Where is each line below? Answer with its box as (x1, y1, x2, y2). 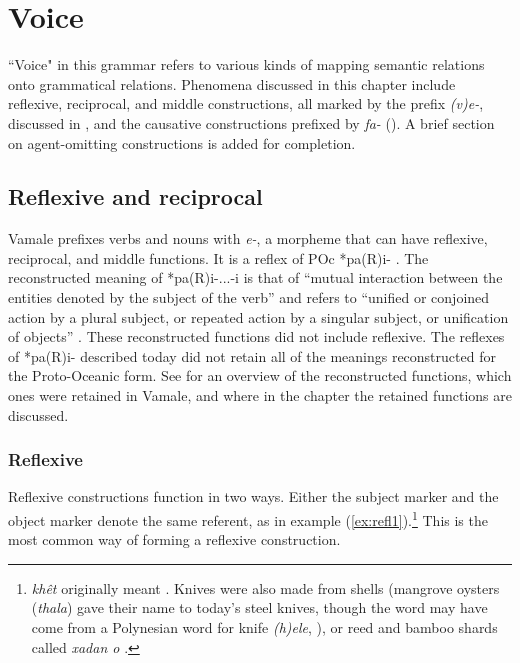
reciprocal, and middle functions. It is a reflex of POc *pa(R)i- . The (8, 247, 429, 268)
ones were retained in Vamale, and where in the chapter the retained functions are (8, 385, 512, 406)
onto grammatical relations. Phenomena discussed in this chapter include (8, 73, 456, 94)
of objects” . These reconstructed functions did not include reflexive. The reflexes (8, 326, 505, 347)
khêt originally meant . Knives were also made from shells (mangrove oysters (31, 577, 500, 598)
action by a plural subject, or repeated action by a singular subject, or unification (8, 306, 509, 327)
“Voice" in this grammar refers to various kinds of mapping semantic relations (8, 54, 485, 75)
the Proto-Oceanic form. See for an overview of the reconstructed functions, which (8, 365, 512, 386)
